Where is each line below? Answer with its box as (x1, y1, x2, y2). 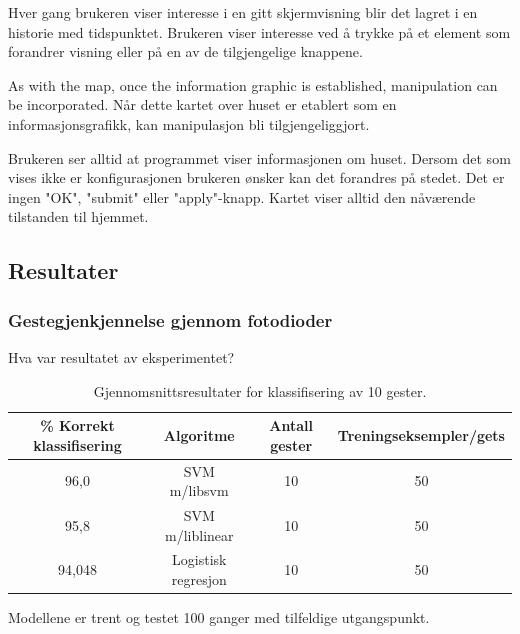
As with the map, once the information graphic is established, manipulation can (8, 74, 498, 95)
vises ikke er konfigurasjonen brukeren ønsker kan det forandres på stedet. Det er (8, 167, 505, 188)
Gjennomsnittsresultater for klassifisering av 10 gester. (93, 380, 427, 401)
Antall (269, 415, 313, 436)
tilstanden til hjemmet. (8, 206, 149, 227)
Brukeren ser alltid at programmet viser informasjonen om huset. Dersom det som (8, 147, 511, 168)
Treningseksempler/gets (337, 424, 505, 445)
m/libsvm (169, 480, 229, 501)
